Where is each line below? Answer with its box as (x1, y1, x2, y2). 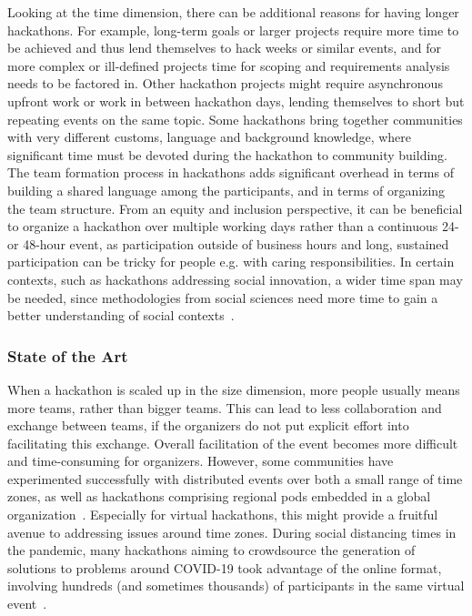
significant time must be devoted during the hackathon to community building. (7, 145, 448, 164)
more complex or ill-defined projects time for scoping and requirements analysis (7, 56, 450, 75)
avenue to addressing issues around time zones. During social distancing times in (7, 522, 457, 541)
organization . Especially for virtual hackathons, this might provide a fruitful (7, 505, 438, 524)
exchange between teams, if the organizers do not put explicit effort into (7, 416, 409, 435)
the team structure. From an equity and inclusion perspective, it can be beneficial (7, 198, 463, 217)
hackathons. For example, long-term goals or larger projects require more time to (7, 20, 459, 39)
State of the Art (7, 344, 128, 367)
